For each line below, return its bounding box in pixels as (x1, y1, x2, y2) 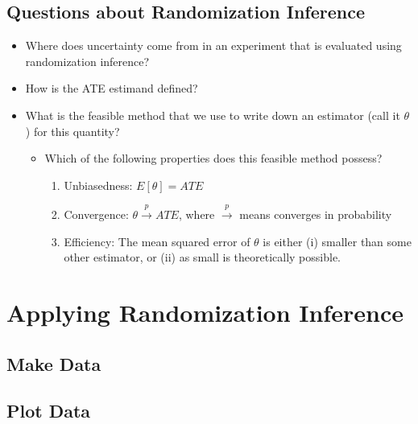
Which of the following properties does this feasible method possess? (44, 150, 383, 167)
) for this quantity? (25, 122, 120, 139)
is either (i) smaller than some (263, 233, 412, 249)
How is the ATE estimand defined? (25, 80, 198, 97)
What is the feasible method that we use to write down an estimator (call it (25, 106, 400, 123)
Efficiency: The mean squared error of (64, 233, 250, 249)
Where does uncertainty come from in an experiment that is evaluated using (25, 37, 402, 54)
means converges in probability (239, 206, 392, 223)
